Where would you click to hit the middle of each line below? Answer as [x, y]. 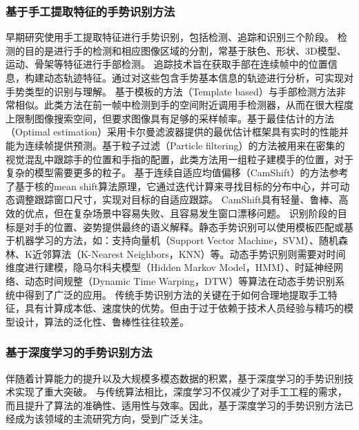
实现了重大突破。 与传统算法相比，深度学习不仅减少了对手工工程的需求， [181, 392]
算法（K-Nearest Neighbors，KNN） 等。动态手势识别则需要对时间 [198, 253]
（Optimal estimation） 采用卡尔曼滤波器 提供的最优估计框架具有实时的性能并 [177, 132]
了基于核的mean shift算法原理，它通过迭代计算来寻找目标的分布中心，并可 [173, 186]
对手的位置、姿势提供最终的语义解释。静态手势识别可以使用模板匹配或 [184, 226]
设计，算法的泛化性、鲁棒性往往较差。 [102, 321]
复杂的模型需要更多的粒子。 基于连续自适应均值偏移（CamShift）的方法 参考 [177, 172]
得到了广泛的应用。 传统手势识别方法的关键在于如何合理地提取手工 [176, 294]
